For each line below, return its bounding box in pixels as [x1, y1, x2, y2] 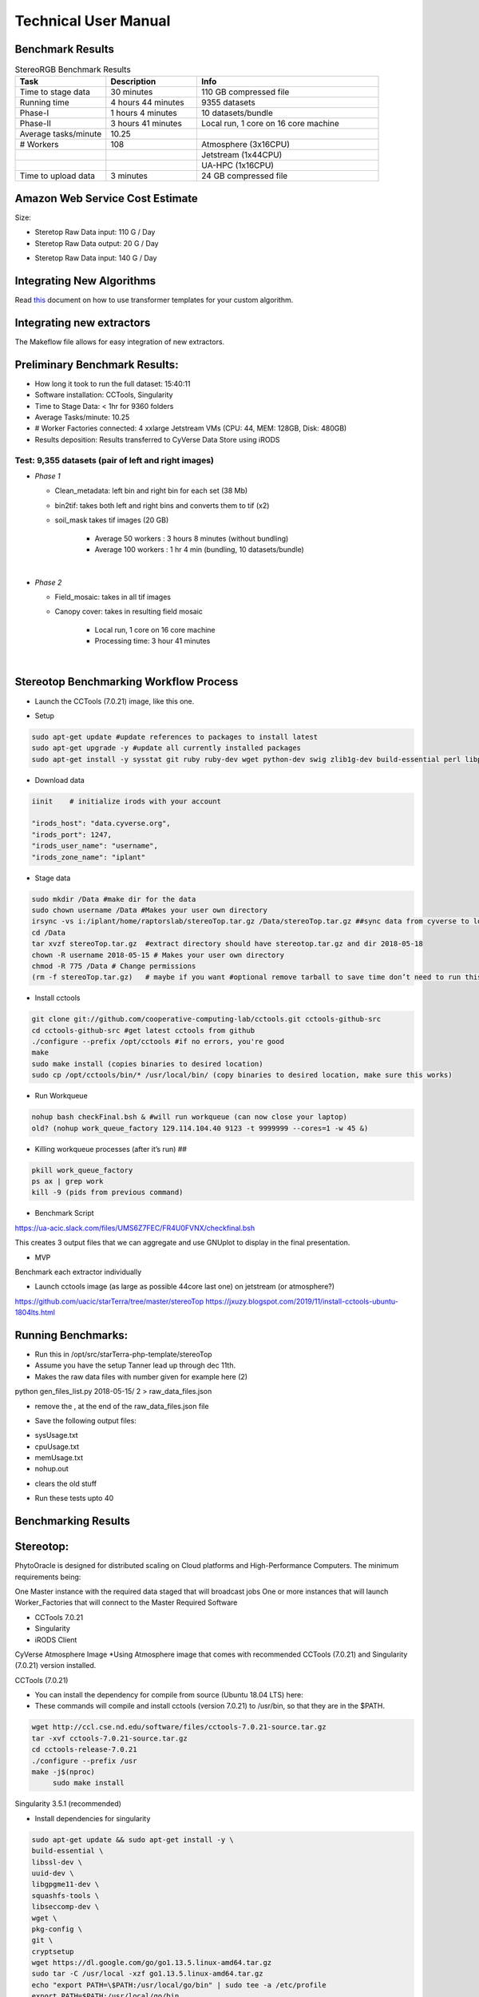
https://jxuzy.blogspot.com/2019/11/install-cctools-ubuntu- [204, 1296, 399, 1306]
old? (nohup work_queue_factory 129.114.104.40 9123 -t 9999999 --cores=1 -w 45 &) [31, 1123, 369, 1133]
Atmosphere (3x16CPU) [200, 139, 291, 150]
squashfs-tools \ [31, 1891, 100, 1900]
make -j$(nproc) [31, 1768, 96, 1777]
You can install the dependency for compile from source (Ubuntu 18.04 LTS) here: [34, 1690, 303, 1700]
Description [110, 76, 156, 87]
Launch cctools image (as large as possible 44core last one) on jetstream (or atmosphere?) [34, 1282, 335, 1292]
